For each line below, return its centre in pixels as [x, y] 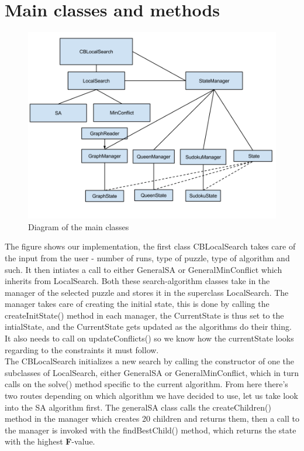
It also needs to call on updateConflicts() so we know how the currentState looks [149, 338]
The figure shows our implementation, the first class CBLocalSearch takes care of [150, 246]
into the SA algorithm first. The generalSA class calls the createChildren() [138, 407]
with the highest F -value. [50, 441]
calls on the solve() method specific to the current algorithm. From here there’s [146, 384]
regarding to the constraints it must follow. [82, 349]
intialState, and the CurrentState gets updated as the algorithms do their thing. [148, 327]
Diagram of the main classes [79, 226]
